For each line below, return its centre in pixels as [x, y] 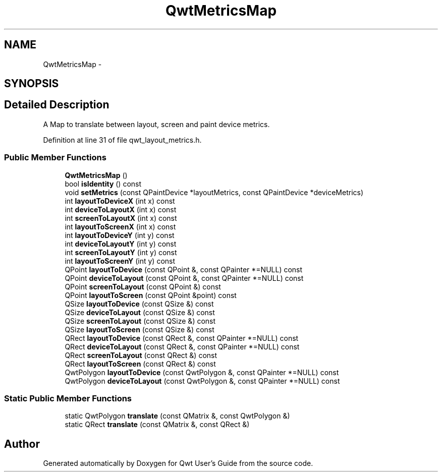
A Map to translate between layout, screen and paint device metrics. [156, 124]
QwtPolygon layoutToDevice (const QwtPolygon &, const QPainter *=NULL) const [202, 372]
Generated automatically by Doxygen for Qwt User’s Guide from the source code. [178, 463]
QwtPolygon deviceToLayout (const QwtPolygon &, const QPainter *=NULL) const [202, 381]
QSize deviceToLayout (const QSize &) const [140, 312]
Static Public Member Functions [68, 398]
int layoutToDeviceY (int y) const [120, 235]
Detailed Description [57, 105]
